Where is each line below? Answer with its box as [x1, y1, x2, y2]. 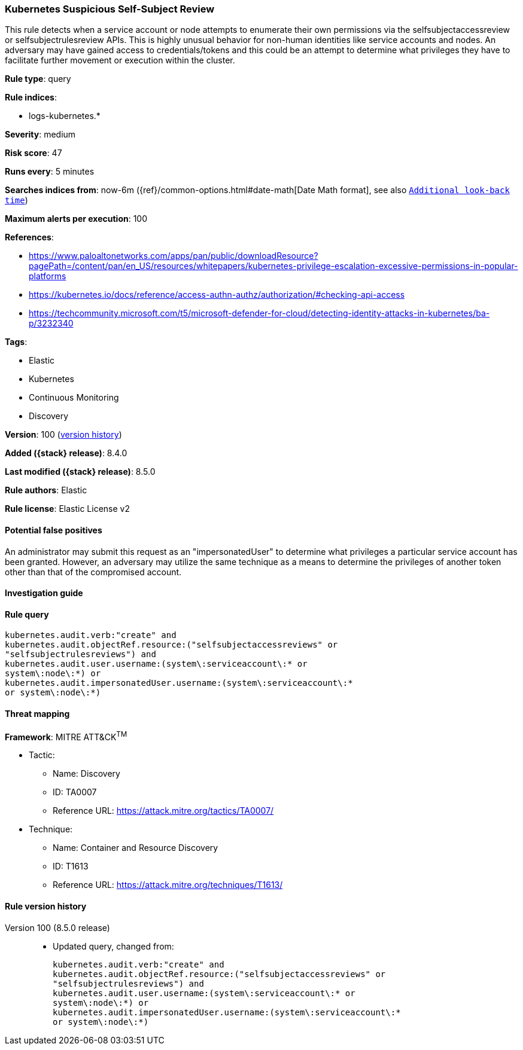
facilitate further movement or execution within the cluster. [5, 55, 235, 66]
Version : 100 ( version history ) [5, 429, 122, 440]
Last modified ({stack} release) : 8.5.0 [5, 466, 156, 477]
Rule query [5, 609, 49, 619]
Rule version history [5, 901, 87, 911]
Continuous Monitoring [29, 392, 119, 403]
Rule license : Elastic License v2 [5, 503, 130, 514]
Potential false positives [5, 524, 102, 535]
